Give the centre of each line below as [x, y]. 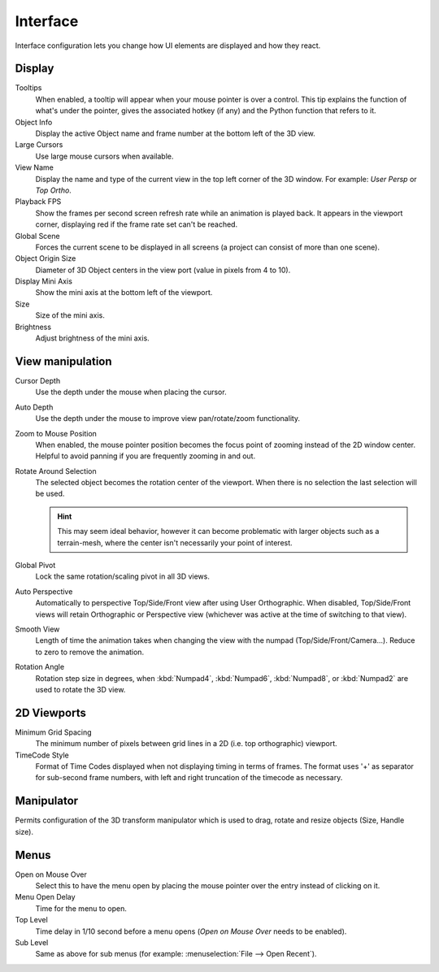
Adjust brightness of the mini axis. [92, 338]
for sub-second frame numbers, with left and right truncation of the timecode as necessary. [189, 778]
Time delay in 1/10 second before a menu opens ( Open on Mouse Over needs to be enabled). [191, 931]
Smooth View [37, 629]
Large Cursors [39, 145]
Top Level [31, 920]
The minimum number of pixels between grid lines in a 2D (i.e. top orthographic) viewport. [186, 744]
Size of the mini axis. [70, 315]
